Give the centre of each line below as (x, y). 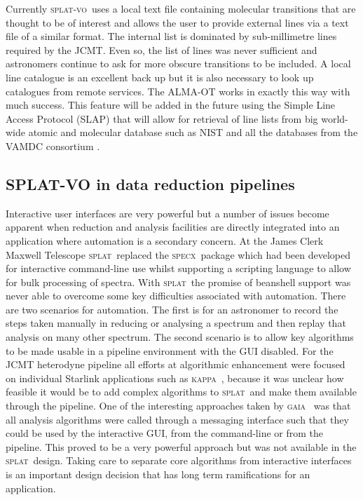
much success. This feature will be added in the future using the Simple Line (171, 105)
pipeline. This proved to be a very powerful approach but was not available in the (181, 446)
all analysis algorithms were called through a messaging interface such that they (177, 419)
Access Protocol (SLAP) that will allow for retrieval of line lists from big (162, 118)
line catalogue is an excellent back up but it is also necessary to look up (160, 77)
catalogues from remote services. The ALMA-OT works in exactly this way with (178, 91)
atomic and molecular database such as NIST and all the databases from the (193, 132)
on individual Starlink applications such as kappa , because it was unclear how (175, 378)
